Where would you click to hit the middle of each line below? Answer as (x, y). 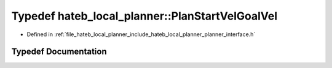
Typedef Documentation (59, 52)
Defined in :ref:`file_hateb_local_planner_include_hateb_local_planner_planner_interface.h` (141, 34)
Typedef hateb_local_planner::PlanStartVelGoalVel (144, 16)
